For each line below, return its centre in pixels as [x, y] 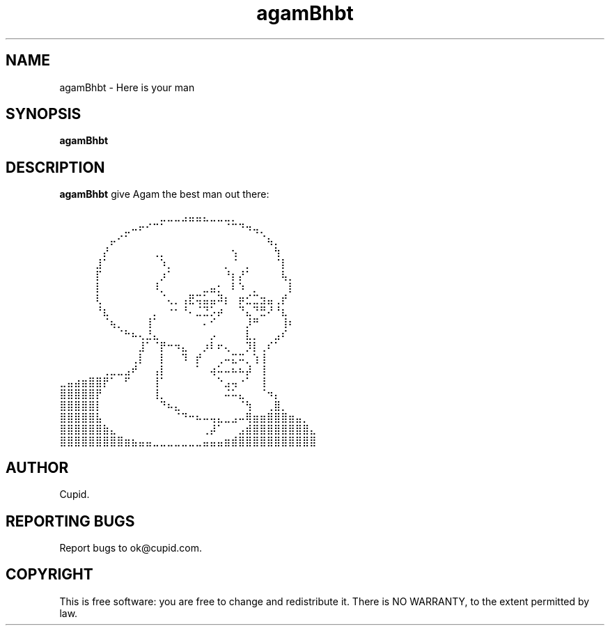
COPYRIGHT [49, 575]
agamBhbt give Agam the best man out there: [164, 194]
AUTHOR [37, 467]
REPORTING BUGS [70, 521]
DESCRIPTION [55, 167]
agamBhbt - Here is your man [127, 87]
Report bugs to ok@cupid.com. [131, 547]
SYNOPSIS [44, 114]
